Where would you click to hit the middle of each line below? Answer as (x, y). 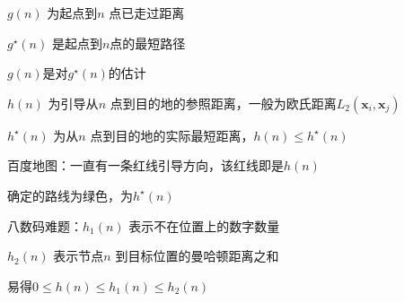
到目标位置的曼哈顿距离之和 (197, 256)
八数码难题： (45, 225)
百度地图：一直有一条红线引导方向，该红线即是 (145, 165)
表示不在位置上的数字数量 (204, 225)
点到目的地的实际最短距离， (172, 135)
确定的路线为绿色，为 (70, 195)
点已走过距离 (147, 13)
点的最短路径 (148, 43)
